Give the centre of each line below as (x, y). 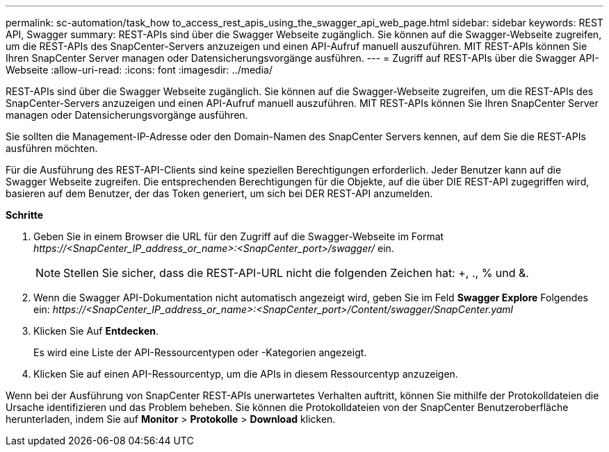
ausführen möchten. (52, 148)
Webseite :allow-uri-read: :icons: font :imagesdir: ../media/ (139, 70)
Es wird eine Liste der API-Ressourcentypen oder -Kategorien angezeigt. (200, 352)
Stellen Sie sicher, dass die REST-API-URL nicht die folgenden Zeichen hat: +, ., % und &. (296, 273)
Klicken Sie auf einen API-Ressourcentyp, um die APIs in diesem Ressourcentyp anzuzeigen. (246, 374)
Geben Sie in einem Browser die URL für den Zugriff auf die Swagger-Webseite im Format (239, 236)
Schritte (24, 215)
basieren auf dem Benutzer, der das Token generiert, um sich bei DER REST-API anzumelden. (219, 193)
